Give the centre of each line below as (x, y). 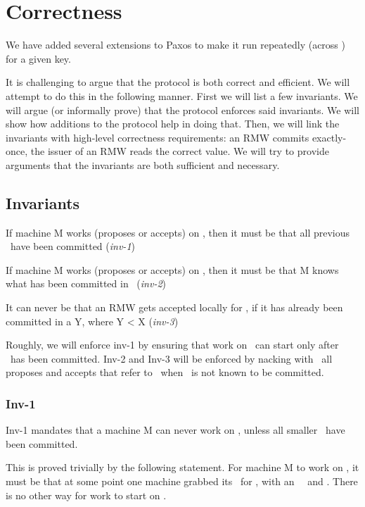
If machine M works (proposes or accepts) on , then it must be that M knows (172, 269)
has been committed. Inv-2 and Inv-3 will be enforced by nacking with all (171, 358)
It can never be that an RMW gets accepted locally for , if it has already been (174, 307)
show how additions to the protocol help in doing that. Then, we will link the (173, 124)
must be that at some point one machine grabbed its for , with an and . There (182, 481)
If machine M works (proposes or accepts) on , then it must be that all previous (178, 232)
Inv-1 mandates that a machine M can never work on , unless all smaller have (175, 430)
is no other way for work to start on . (86, 495)
